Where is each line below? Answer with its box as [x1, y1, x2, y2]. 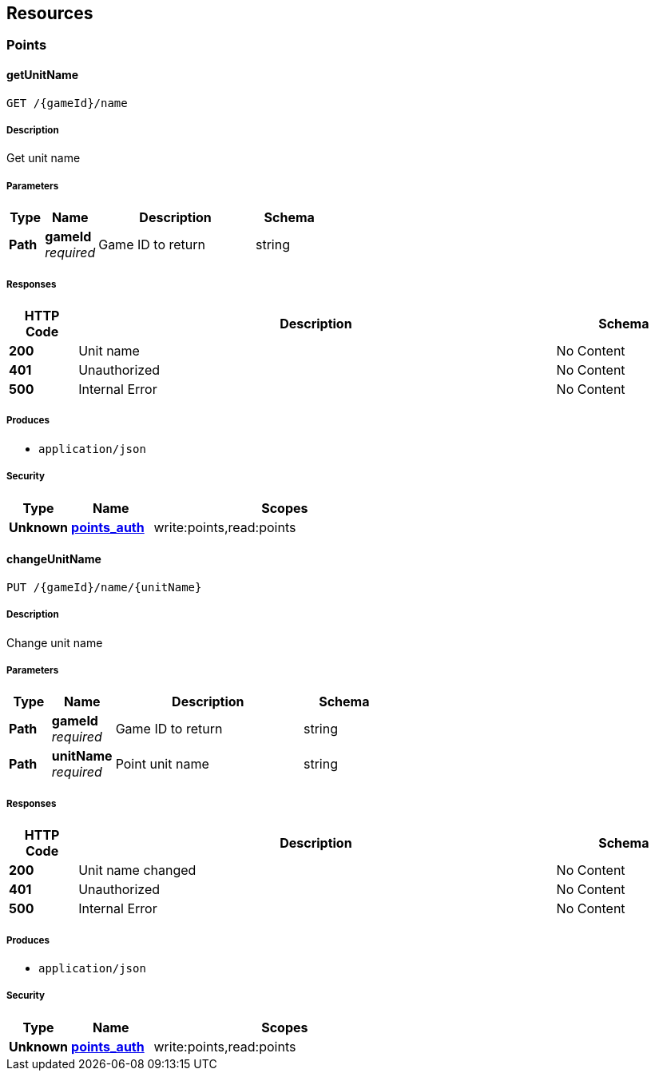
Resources [6, 3, 93, 23]
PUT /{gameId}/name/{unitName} [6, 580, 202, 594]
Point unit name [115, 756, 209, 773]
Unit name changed [78, 862, 196, 879]
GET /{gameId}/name [6, 96, 128, 109]
